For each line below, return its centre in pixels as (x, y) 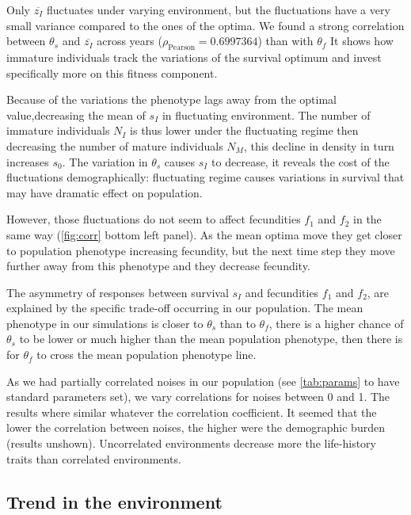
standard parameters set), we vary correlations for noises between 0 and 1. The (198, 397)
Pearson (182, 47)
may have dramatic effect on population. (105, 192)
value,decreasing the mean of (76, 114)
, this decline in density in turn (319, 145)
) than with (285, 41)
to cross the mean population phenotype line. (147, 355)
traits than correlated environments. (94, 458)
